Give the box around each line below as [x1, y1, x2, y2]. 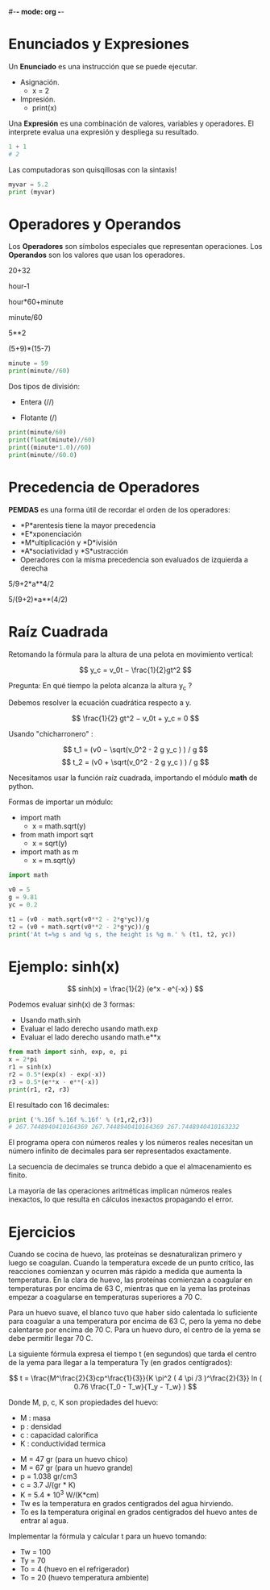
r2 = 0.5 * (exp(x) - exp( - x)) [8, 1070, 106, 1078]
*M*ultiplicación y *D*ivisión [19, 538, 118, 547]
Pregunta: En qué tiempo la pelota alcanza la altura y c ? [8, 680, 193, 692]
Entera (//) [19, 397, 55, 407]
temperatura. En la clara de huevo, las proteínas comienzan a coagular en [8, 1275, 253, 1285]
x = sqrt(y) [31, 838, 68, 849]
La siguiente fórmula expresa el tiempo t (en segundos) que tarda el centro [8, 1349, 257, 1359]
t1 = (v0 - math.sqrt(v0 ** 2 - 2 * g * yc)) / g [8, 915, 150, 924]
